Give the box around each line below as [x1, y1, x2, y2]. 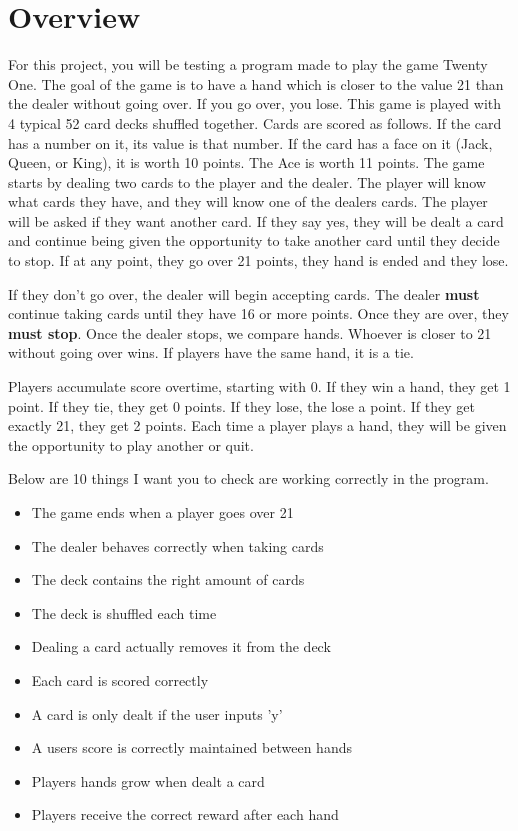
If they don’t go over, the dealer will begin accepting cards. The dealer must [8, 283, 480, 304]
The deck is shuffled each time [31, 602, 217, 623]
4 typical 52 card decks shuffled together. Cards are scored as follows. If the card [8, 112, 502, 133]
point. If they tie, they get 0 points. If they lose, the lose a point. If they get [8, 395, 475, 416]
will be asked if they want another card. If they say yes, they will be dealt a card [8, 210, 504, 231]
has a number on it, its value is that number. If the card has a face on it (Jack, [8, 132, 493, 153]
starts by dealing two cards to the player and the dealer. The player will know [8, 171, 486, 192]
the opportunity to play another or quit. [8, 434, 254, 455]
